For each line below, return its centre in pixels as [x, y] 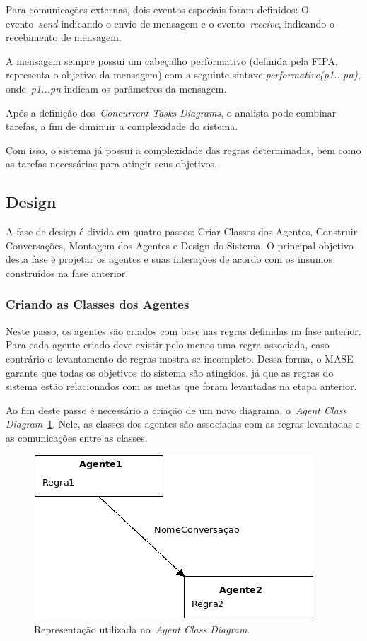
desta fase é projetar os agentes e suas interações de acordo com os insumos [169, 259]
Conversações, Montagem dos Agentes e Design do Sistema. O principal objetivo [180, 245]
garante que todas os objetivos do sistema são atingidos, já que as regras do [170, 372]
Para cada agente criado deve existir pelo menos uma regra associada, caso [168, 345]
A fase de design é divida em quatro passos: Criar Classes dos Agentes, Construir [182, 231]
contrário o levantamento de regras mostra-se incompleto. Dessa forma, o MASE [180, 358]
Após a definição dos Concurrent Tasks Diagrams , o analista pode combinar [171, 112]
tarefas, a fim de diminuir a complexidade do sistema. [122, 126]
